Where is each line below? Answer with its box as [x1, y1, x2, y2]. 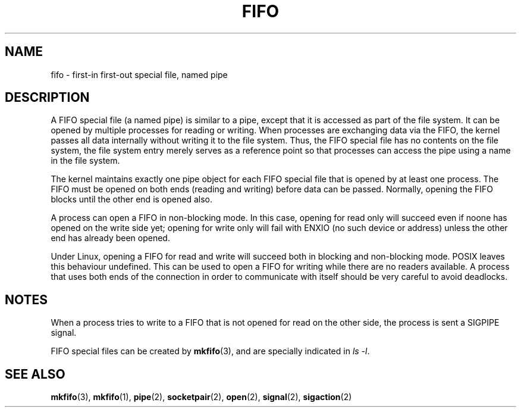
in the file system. [51, 155, 120, 166]
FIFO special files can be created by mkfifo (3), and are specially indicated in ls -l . [51, 346, 370, 357]
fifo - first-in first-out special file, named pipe [51, 69, 228, 80]
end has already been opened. [51, 233, 170, 244]
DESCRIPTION [5, 90, 90, 105]
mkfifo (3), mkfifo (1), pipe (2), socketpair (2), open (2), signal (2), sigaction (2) [51, 392, 352, 402]
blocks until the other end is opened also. [51, 194, 212, 205]
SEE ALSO [5, 366, 65, 382]
